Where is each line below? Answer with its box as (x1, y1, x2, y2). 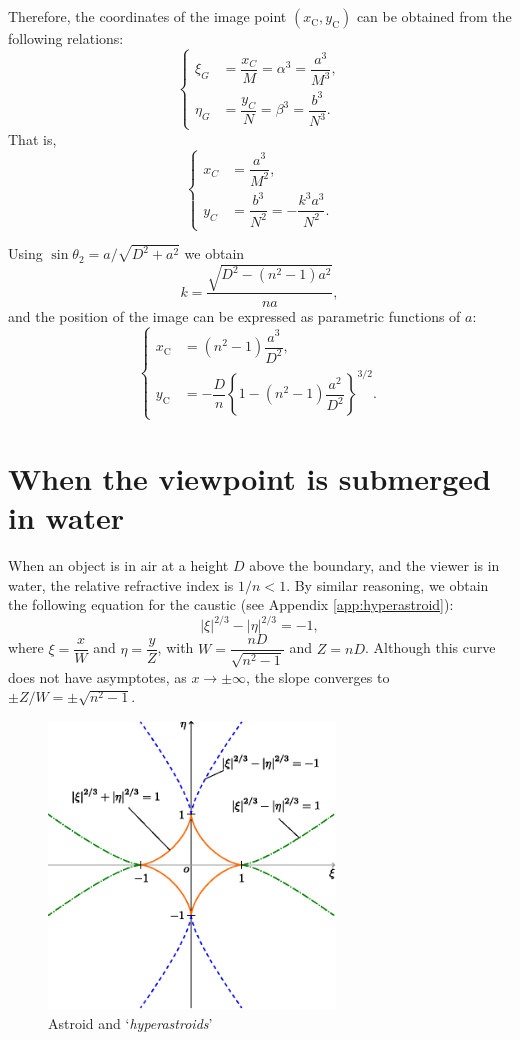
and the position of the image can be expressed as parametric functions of (8, 305, 461, 326)
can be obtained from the (356, 6, 512, 26)
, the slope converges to (246, 666, 390, 687)
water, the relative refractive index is (8, 574, 234, 595)
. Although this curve (365, 637, 496, 658)
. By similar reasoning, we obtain (286, 574, 489, 595)
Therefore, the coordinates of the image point (8, 6, 287, 26)
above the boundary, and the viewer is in (249, 555, 500, 576)
